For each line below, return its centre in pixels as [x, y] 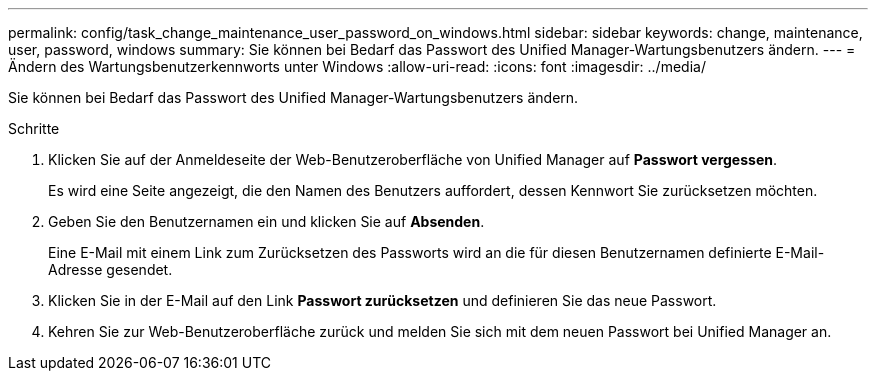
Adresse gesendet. [110, 269]
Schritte [34, 128]
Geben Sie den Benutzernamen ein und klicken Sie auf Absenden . [266, 221]
